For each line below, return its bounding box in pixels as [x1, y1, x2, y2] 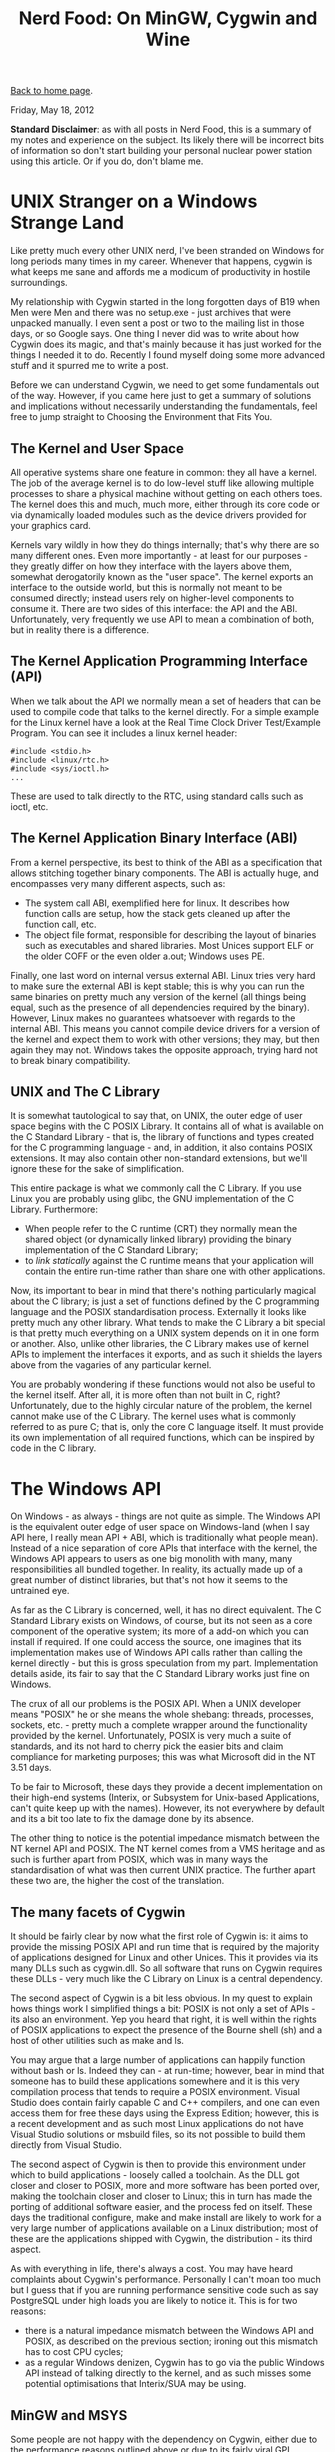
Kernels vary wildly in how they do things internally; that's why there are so [10, 538, 320, 551]
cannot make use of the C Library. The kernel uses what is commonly [10, 1410, 297, 1422]
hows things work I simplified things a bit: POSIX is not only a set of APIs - [10, 2003, 316, 2015]
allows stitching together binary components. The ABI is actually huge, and [10, 867, 320, 879]
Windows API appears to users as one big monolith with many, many [10, 1553, 293, 1565]
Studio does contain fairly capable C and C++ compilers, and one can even [10, 2097, 320, 2109]
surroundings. [10, 277, 68, 289]
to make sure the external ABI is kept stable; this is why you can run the [10, 980, 305, 992]
